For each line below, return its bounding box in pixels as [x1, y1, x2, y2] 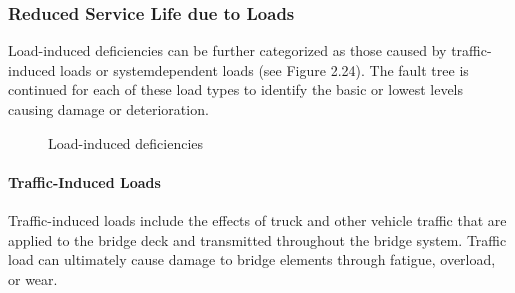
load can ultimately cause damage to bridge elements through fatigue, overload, [8, 249, 496, 270]
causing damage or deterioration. [8, 99, 209, 119]
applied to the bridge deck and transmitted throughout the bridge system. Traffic [8, 229, 507, 250]
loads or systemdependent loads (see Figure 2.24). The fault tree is [60, 59, 469, 80]
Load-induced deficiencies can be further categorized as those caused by [8, 40, 447, 61]
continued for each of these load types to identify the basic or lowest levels [8, 79, 464, 100]
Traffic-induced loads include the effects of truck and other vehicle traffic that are [8, 209, 507, 230]
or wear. [8, 268, 58, 289]
